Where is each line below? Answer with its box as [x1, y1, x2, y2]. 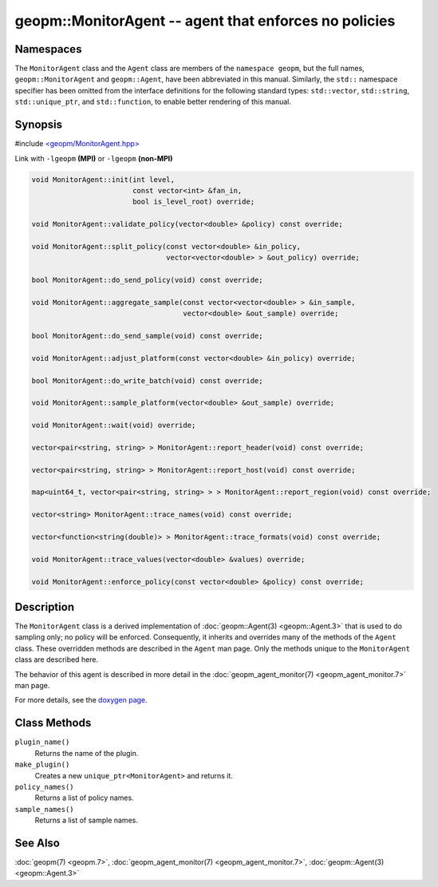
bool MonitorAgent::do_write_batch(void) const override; [31, 376, 263, 385]
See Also [14, 836, 60, 849]
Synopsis [14, 118, 63, 132]
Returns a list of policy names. [34, 793, 135, 802]
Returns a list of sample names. [34, 815, 139, 826]
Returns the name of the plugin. [34, 748, 139, 758]
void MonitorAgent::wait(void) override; [31, 421, 196, 430]
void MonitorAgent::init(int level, [31, 175, 176, 184]
